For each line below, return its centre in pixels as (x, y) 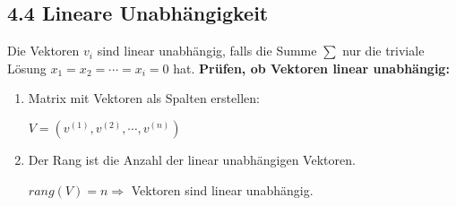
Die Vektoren (43, 51)
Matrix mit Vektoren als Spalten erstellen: (144, 98)
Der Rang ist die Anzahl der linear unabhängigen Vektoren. (192, 159)
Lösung (27, 68)
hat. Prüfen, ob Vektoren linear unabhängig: (311, 68)
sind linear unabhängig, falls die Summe (207, 51)
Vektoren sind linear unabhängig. (222, 189)
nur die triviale (383, 51)
